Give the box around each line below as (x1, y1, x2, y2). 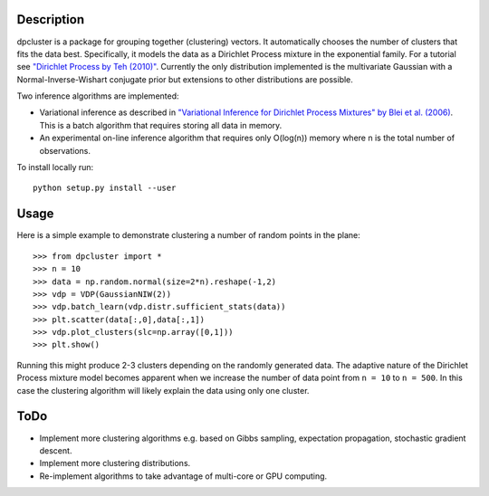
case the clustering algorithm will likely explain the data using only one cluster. (16, 385, 310, 396)
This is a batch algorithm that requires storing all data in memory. (39, 119, 283, 130)
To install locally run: (16, 162, 94, 173)
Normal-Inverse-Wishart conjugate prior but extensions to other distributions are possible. (16, 73, 353, 85)
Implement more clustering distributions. (39, 458, 191, 469)
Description (16, 12, 85, 27)
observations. (39, 145, 91, 156)
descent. (39, 444, 72, 456)
